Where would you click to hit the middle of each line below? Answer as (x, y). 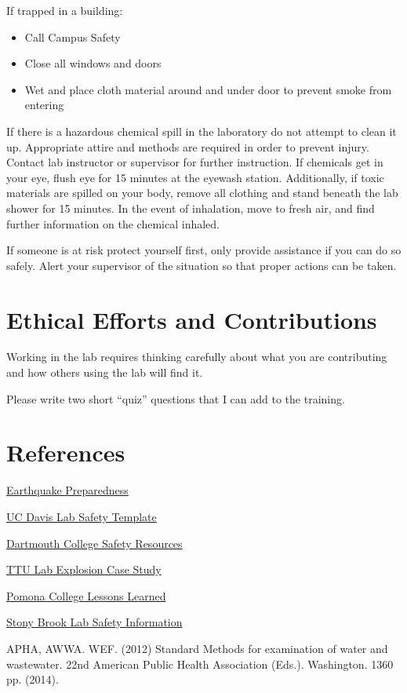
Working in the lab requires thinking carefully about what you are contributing (197, 357)
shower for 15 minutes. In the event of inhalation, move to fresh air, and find (191, 208)
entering (44, 105)
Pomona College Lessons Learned (86, 595)
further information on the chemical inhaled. (113, 223)
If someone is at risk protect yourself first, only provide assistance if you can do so (204, 250)
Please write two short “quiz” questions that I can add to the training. (176, 398)
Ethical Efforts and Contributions (192, 319)
